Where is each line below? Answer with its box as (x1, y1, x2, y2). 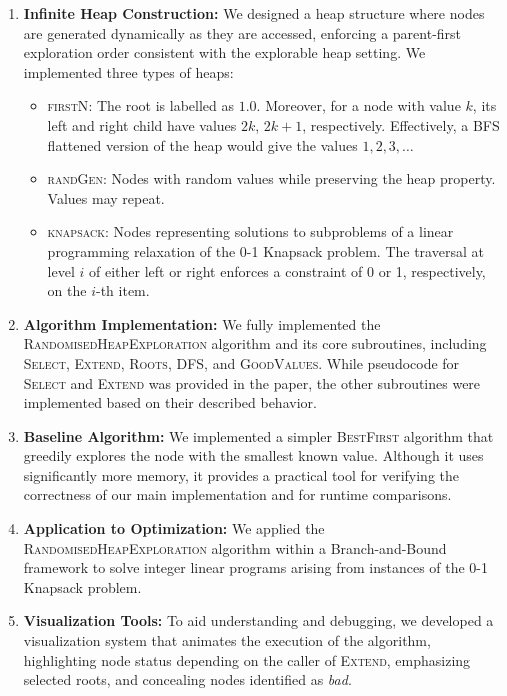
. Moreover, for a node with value (256, 95, 461, 116)
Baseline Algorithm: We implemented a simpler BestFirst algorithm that (23, 425, 494, 446)
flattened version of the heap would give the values (47, 134, 358, 155)
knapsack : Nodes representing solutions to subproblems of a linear (47, 221, 454, 242)
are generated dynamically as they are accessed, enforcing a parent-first (23, 22, 462, 43)
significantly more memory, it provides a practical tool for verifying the (23, 464, 459, 485)
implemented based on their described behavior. (23, 392, 317, 413)
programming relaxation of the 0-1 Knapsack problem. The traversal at (47, 240, 484, 261)
